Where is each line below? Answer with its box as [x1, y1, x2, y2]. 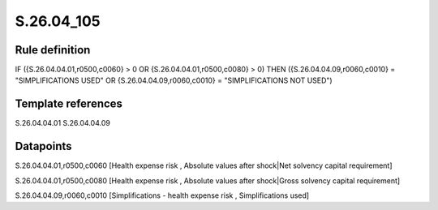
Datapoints [15, 139, 72, 153]
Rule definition [15, 43, 91, 57]
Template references [15, 97, 123, 111]
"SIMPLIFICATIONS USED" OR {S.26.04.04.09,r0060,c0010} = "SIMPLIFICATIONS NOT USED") [15, 75, 333, 85]
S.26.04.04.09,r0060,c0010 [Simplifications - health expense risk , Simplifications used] [15, 191, 310, 200]
